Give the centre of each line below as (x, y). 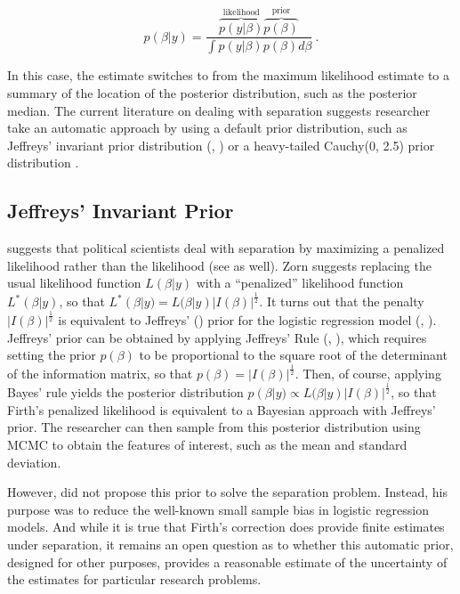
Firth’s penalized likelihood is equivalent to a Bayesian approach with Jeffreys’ (222, 409)
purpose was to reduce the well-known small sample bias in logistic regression (218, 509)
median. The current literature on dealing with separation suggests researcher (219, 110)
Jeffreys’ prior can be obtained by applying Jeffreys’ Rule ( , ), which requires (217, 337)
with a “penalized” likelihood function (300, 283)
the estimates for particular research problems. (134, 579)
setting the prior (52, 355)
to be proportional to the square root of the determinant (293, 355)
